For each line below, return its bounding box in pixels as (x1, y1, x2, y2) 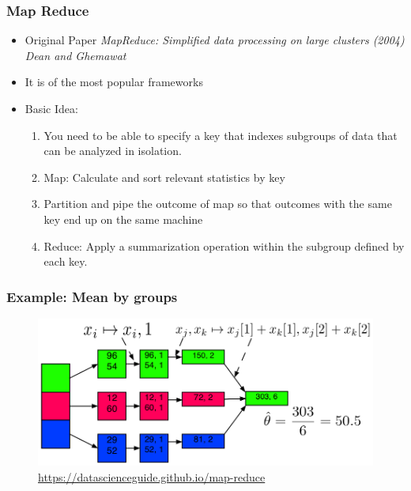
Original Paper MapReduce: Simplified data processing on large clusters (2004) (25, 32, 405, 48)
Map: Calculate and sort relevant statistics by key (43, 168, 285, 185)
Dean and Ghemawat (25, 47, 126, 63)
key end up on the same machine (43, 210, 203, 227)
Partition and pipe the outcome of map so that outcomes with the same (43, 195, 392, 212)
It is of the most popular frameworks (25, 74, 203, 90)
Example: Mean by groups (6, 286, 178, 306)
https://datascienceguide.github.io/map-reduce (38, 468, 266, 485)
